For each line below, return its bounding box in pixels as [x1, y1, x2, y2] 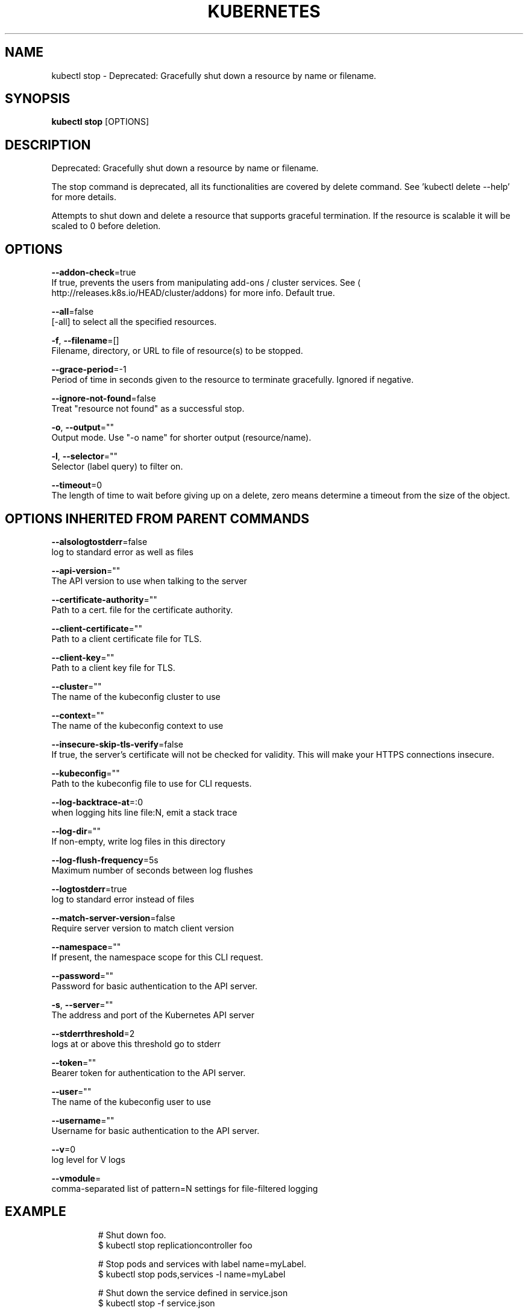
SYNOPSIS [5, 91, 71, 107]
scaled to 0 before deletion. [51, 221, 161, 231]
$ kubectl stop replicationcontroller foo [98, 1239, 253, 1250]
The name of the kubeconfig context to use [51, 720, 224, 731]
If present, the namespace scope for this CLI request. [51, 951, 263, 962]
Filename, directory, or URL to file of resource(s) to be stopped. [51, 345, 303, 356]
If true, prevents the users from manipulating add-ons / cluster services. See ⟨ [51, 277, 361, 288]
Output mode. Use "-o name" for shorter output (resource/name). [51, 432, 312, 443]
